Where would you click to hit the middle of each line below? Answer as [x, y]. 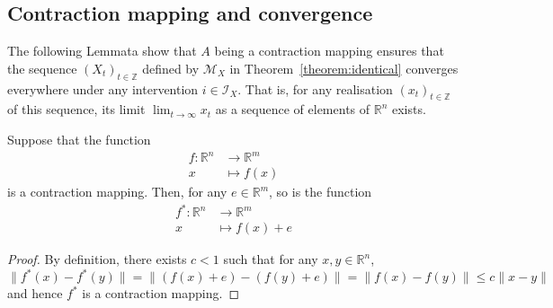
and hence [35, 293]
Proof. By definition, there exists [97, 259]
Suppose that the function [79, 139]
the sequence [42, 68]
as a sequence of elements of [293, 109]
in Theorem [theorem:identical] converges [344, 68]
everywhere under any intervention [103, 88]
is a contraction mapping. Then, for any [117, 192]
